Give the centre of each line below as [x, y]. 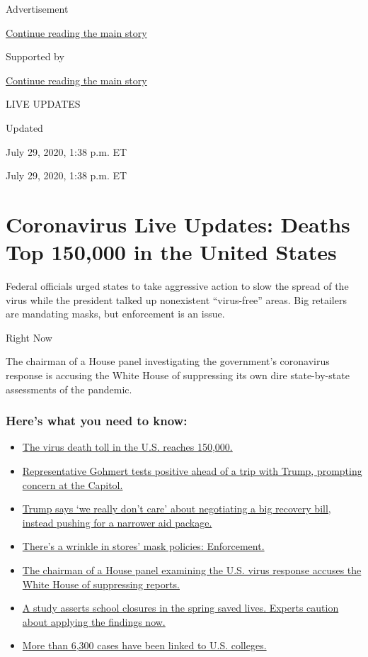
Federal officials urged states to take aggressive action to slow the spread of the [177, 286]
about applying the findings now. [94, 621]
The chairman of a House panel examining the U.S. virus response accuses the [192, 570]
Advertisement [37, 9]
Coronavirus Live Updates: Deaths [178, 224]
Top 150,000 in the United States [171, 252]
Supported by [35, 56]
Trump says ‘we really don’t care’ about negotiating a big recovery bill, [177, 509]
